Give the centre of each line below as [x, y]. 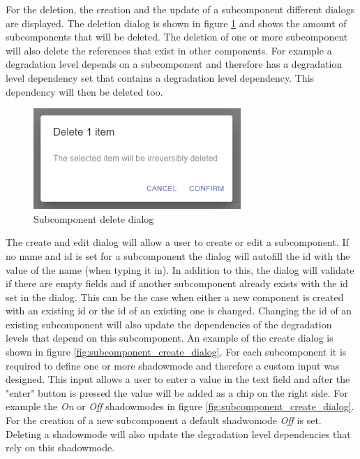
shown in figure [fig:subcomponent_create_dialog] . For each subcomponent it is [176, 352]
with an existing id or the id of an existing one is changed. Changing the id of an [179, 311]
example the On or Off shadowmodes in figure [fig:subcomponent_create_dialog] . [180, 406]
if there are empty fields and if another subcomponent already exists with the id [177, 283]
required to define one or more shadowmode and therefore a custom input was [173, 365]
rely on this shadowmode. [60, 447]
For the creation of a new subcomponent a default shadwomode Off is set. [164, 420]
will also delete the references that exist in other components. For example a [169, 50]
